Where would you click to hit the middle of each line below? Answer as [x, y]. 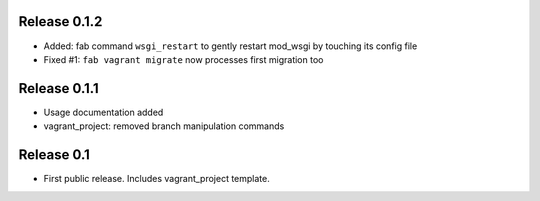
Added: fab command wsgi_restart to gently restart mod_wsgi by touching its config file [230, 46]
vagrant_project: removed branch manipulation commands [164, 126]
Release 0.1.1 [58, 88]
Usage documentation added [103, 112]
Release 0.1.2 [60, 21]
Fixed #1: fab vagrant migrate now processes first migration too [183, 59]
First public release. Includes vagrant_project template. [156, 179]
